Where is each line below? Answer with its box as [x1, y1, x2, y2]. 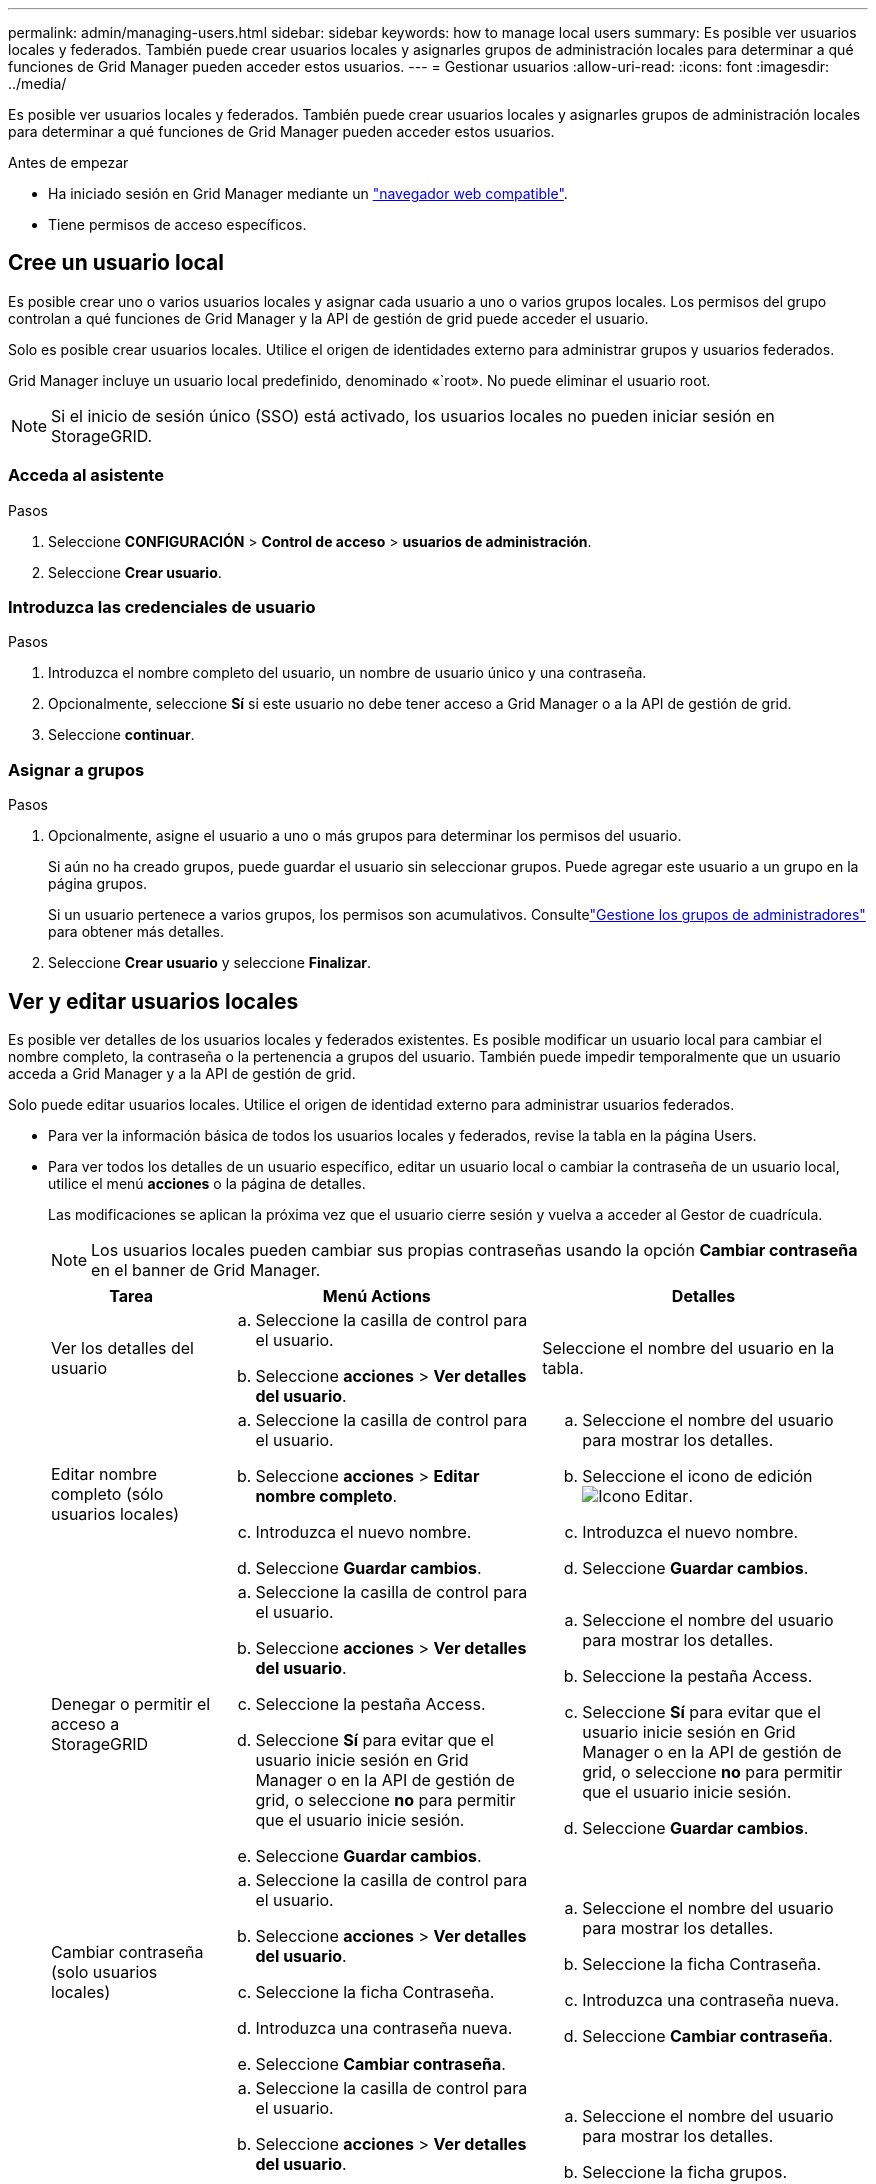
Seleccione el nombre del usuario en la [542, 1337, 835, 1358]
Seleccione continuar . [48, 726, 195, 744]
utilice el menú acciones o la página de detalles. [48, 1174, 366, 1192]
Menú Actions [322, 1285, 431, 1306]
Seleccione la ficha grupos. [582, 2161, 787, 2182]
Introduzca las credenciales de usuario [8, 596, 316, 617]
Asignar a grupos [8, 759, 145, 780]
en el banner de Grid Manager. [91, 1259, 321, 1280]
